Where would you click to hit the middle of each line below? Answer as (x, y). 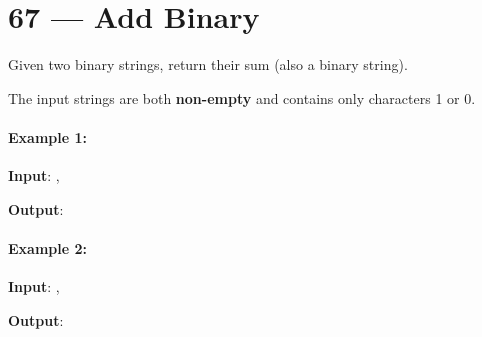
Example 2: (47, 247)
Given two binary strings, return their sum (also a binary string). (208, 64)
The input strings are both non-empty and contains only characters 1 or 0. (242, 97)
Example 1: (47, 136)
